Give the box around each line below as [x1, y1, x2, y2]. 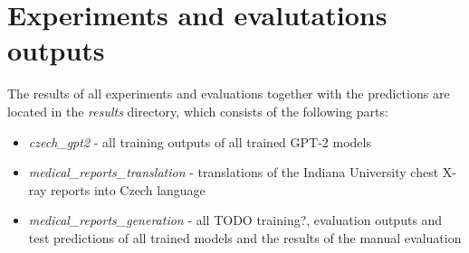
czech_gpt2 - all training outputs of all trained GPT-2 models [28, 132, 371, 151]
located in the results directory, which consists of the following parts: [7, 101, 388, 120]
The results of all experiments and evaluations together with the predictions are [7, 84, 450, 103]
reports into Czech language [50, 180, 206, 199]
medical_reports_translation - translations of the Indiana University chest [28, 163, 439, 182]
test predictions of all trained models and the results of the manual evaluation [28, 228, 462, 247]
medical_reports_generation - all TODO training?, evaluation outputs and [28, 211, 443, 230]
